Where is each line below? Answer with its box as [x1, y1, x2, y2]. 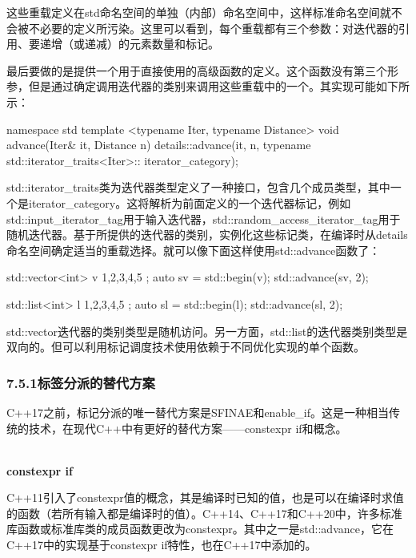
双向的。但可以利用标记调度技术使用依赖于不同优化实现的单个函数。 [6, 338, 365, 355]
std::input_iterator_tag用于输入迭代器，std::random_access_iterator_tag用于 [6, 210, 401, 227]
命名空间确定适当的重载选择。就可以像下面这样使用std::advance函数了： [6, 241, 381, 258]
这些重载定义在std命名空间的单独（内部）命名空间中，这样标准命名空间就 [6, 4, 391, 20]
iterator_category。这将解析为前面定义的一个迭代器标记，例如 [28, 194, 351, 211]
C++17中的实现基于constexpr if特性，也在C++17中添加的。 [6, 536, 317, 553]
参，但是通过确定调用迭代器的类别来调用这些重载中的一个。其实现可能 [6, 78, 376, 95]
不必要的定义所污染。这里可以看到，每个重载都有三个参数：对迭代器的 [28, 19, 398, 36]
